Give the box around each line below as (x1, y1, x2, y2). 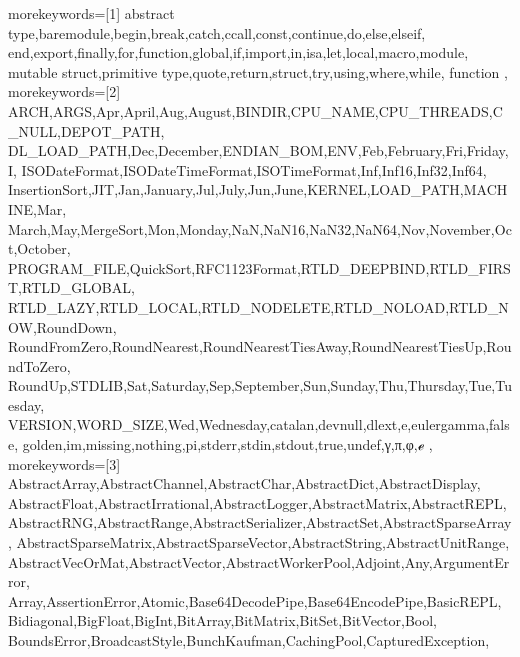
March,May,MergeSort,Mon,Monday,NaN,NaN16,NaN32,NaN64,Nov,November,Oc (8, 218, 512, 239)
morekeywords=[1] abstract (8, 3, 175, 23)
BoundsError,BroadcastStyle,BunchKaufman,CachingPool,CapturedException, (8, 630, 490, 650)
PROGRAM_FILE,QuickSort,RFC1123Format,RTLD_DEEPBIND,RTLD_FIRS (8, 257, 511, 278)
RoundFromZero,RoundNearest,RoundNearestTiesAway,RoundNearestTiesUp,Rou (8, 336, 512, 357)
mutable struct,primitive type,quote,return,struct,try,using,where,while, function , (8, 61, 508, 82)
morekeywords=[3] (8, 453, 121, 474)
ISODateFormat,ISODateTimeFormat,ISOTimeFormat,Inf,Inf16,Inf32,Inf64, (21, 159, 487, 180)
